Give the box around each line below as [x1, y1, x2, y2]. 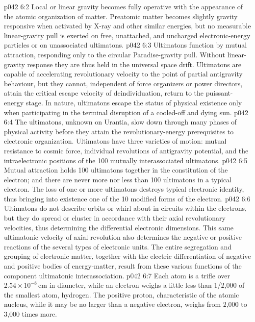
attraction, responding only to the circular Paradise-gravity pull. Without [4, 49, 225, 59]
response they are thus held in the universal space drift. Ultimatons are [27, 59, 242, 69]
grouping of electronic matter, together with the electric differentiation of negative [4, 251, 251, 261]
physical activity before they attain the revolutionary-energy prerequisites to [4, 126, 234, 136]
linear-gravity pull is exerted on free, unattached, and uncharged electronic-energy [4, 30, 251, 40]
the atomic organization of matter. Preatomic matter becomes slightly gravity [4, 11, 238, 21]
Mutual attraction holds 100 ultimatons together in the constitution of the [4, 165, 228, 175]
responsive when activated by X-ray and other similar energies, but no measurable [4, 21, 251, 31]
